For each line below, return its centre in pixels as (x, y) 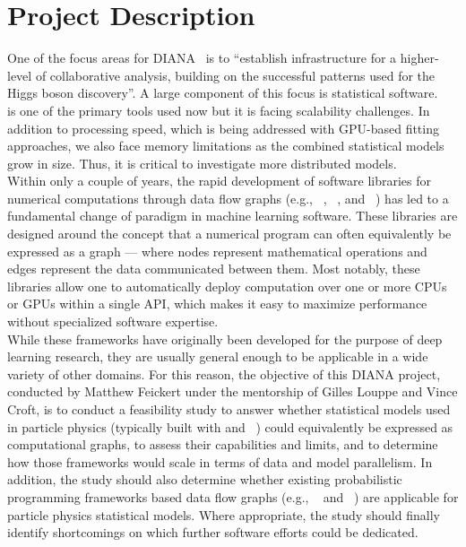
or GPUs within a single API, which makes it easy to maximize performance (217, 304)
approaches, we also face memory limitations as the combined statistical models (226, 146)
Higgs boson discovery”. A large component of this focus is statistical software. (223, 93)
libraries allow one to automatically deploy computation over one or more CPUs (227, 286)
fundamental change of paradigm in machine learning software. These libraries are (233, 216)
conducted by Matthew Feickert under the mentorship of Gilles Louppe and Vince (233, 391)
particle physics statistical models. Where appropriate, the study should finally (224, 514)
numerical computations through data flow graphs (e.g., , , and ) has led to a (228, 198)
